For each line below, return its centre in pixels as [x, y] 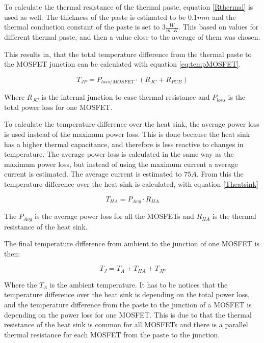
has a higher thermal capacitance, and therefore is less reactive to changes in [124, 144]
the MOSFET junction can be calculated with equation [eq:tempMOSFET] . [123, 64]
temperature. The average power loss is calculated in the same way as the [119, 154]
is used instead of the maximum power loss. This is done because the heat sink [127, 134]
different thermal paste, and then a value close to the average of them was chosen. [132, 37]
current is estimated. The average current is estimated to [93, 174]
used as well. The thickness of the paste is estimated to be [95, 17]
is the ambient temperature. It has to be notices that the [139, 284]
